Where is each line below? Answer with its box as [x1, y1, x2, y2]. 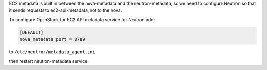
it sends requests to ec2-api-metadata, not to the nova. [9, 7, 122, 13]
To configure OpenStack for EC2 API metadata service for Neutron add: [9, 16, 155, 22]
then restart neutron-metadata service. [9, 58, 89, 64]
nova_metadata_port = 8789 [19, 37, 85, 42]
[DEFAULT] [19, 29, 44, 35]
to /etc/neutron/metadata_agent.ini [9, 49, 96, 55]
